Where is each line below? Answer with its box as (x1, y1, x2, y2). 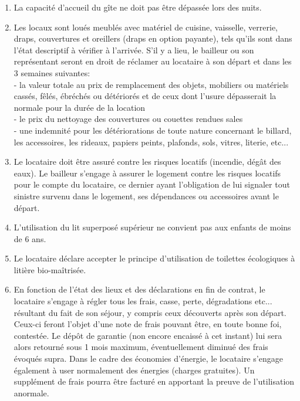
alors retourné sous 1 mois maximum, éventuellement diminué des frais (14, 341, 268, 353)
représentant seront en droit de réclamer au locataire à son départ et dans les (14, 55, 292, 67)
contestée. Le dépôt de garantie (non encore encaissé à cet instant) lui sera (14, 329, 282, 341)
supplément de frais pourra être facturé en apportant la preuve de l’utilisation (14, 375, 295, 388)
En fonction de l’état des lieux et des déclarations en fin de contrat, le (14, 283, 265, 295)
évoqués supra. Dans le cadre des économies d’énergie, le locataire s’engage (14, 352, 283, 365)
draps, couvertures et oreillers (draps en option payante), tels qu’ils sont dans (14, 32, 292, 45)
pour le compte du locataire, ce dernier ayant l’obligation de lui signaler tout (14, 178, 290, 191)
